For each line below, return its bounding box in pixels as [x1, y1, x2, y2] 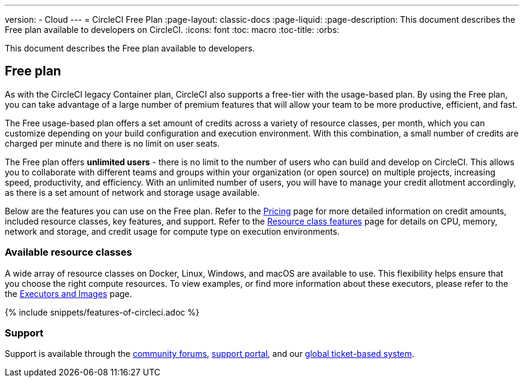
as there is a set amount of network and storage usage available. [5, 187, 260, 198]
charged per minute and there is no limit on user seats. [5, 138, 220, 148]
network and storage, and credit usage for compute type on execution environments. [5, 226, 340, 237]
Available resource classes [5, 246, 132, 259]
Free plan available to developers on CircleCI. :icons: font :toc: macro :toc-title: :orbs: [5, 25, 340, 35]
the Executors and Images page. [5, 288, 132, 299]
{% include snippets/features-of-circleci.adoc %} [5, 307, 200, 317]
